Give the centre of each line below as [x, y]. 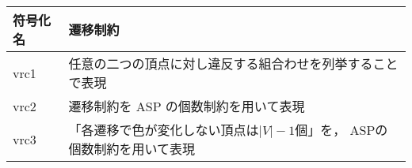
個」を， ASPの [341, 130]
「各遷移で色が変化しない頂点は [164, 130]
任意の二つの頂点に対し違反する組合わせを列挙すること [233, 63]
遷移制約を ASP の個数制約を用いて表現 [187, 106]
